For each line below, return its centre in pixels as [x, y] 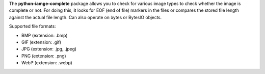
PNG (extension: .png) [44, 56]
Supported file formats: [33, 26]
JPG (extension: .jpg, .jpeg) [49, 49]
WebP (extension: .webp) [47, 63]
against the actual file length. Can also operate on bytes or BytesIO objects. [85, 17]
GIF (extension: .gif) [41, 42]
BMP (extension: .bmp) [45, 35]
